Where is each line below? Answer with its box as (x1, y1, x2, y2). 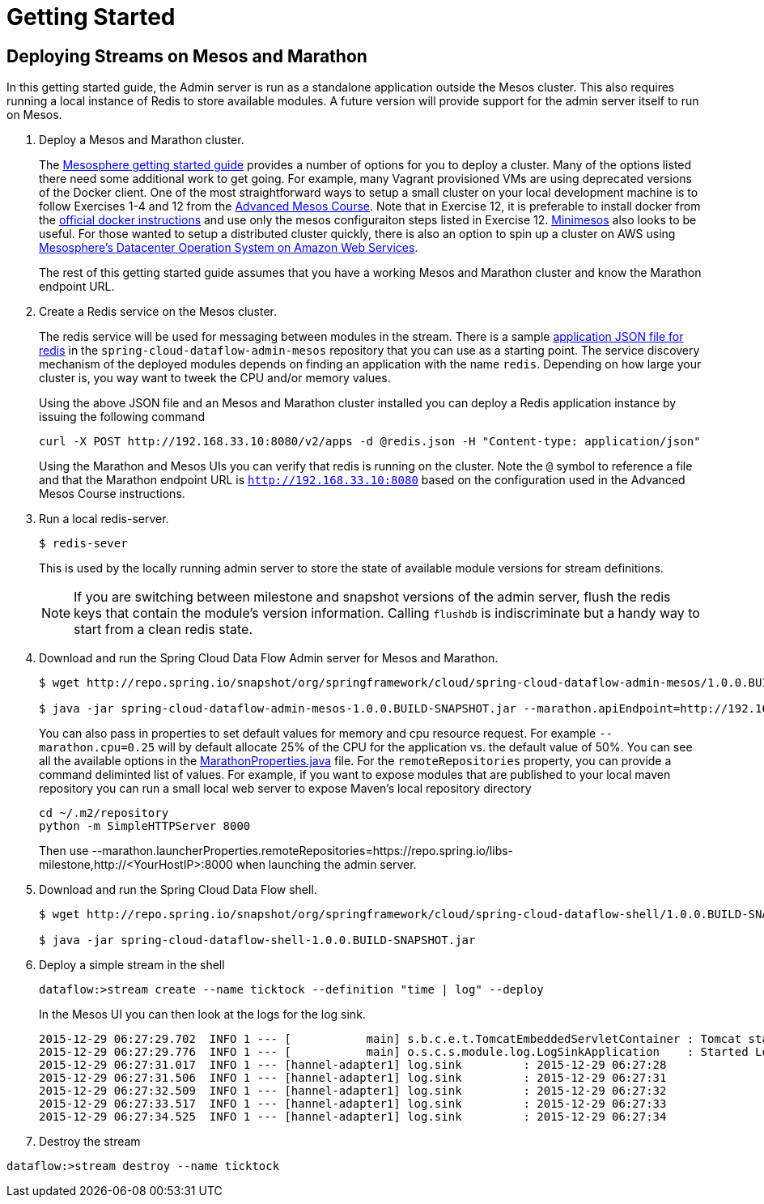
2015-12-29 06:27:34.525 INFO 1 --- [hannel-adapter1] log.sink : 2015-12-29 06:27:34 (39, 1110, 667, 1124)
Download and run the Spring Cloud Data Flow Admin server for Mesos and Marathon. (39, 651, 499, 666)
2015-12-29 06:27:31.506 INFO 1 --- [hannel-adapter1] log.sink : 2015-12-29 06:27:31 (39, 1071, 667, 1085)
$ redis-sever (39, 537, 128, 551)
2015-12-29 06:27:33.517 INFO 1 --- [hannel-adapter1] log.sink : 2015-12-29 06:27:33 (39, 1097, 667, 1111)
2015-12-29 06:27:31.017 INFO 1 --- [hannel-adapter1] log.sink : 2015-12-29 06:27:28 (39, 1058, 667, 1072)
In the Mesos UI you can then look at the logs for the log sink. (39, 1007, 366, 1022)
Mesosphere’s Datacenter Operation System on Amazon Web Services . (39, 240, 418, 255)
